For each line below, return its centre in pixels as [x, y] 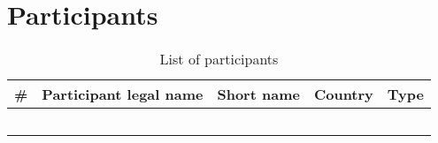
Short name [258, 94]
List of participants [219, 59]
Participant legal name [123, 94]
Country [343, 94]
